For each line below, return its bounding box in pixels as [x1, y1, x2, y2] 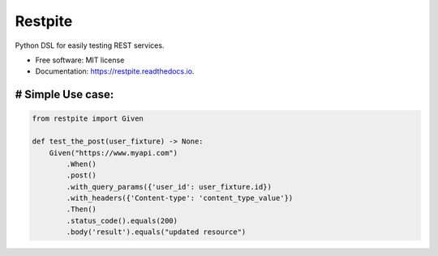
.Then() [66, 205, 97, 214]
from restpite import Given [32, 114, 144, 123]
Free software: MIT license [35, 55, 125, 65]
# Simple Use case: [15, 87, 114, 101]
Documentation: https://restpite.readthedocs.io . [35, 66, 195, 76]
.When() [66, 159, 97, 169]
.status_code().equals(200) [66, 215, 178, 225]
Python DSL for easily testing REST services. [15, 41, 165, 50]
